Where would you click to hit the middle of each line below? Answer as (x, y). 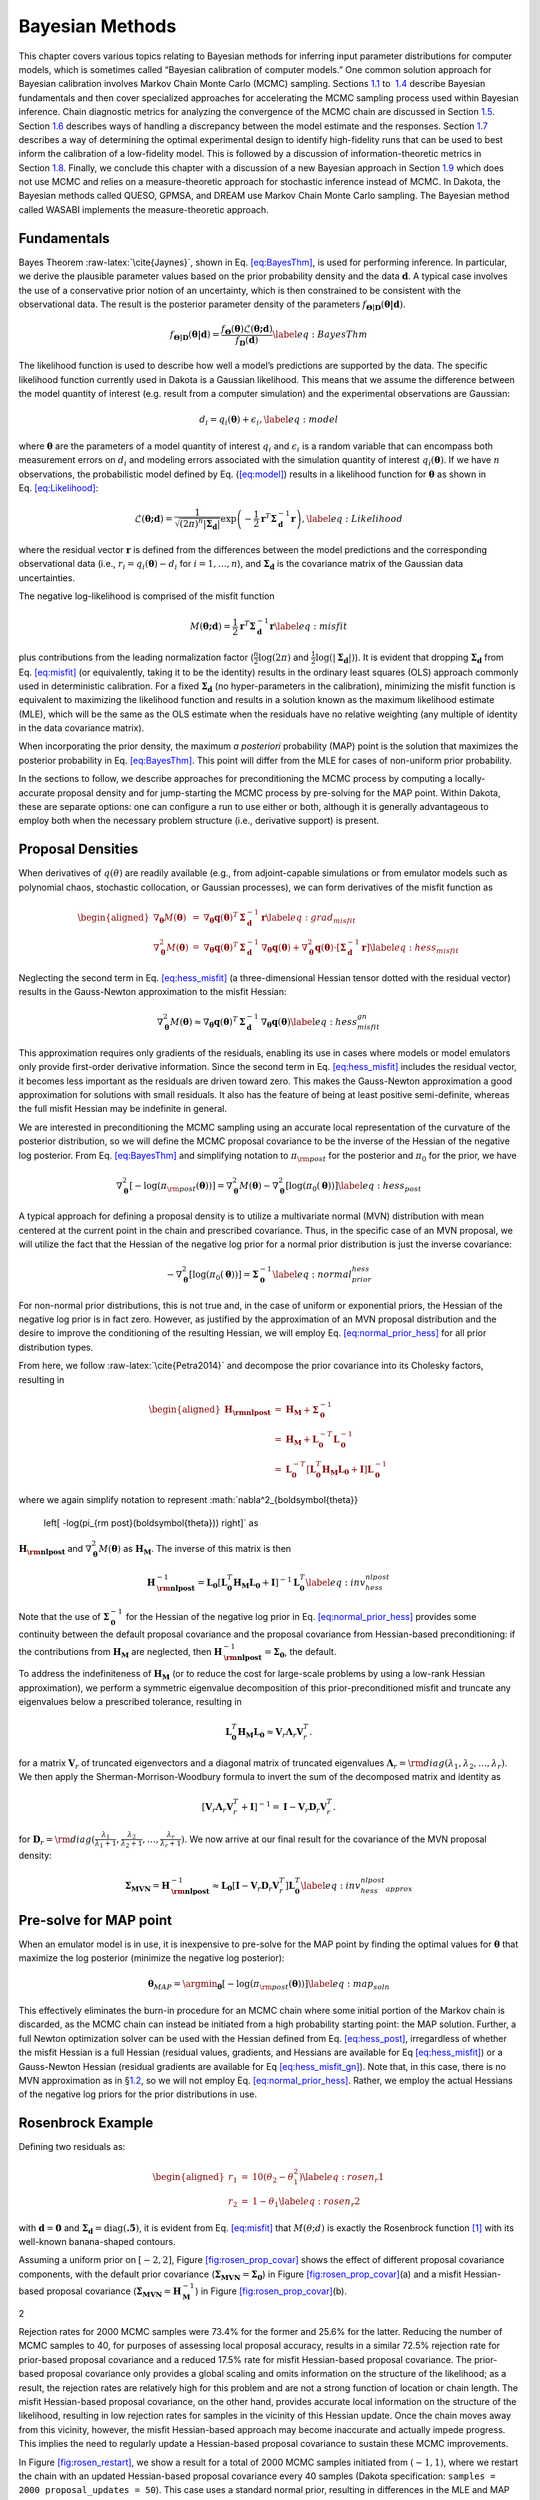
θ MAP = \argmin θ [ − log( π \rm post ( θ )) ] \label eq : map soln (268, 1985)
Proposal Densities (78, 849)
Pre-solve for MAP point (95, 1920)
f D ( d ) (247, 341)
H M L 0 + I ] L (347, 1470)
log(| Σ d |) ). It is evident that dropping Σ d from (409, 658)
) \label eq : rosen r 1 (341, 2178)
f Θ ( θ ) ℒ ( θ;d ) (247, 330)
